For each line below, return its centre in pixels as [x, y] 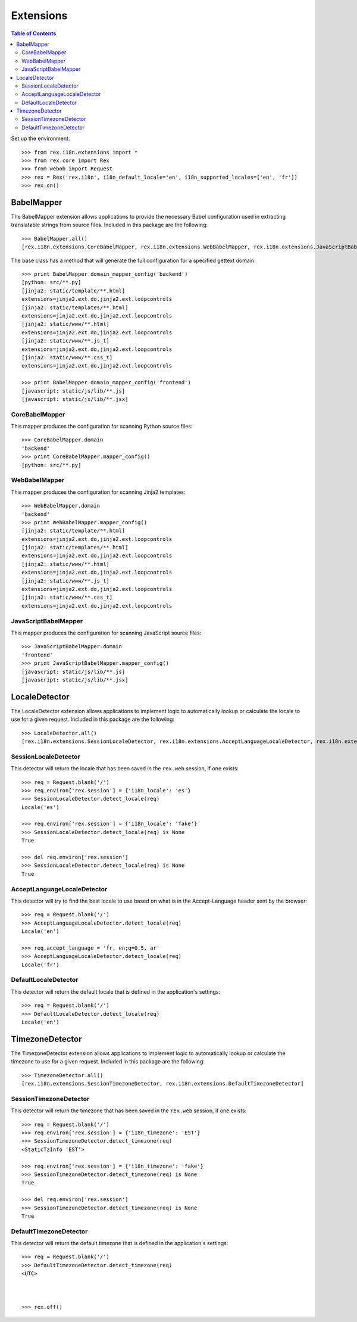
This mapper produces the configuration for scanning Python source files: [102, 427]
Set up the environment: [40, 139]
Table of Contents [34, 33]
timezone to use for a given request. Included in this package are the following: [108, 1062]
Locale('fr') [40, 965]
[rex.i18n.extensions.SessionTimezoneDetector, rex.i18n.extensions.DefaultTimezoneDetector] [163, 1084]
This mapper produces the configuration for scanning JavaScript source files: [106, 633]
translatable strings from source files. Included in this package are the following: [109, 225]
